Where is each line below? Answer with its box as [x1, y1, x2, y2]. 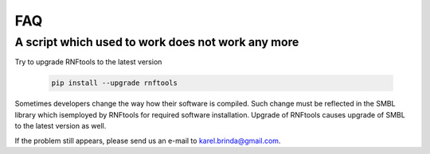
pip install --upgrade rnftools [51, 79, 178, 87]
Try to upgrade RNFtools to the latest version [14, 57, 162, 67]
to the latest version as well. [14, 121, 107, 131]
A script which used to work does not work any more [14, 35, 299, 49]
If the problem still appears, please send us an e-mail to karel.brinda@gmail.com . [14, 136, 281, 145]
